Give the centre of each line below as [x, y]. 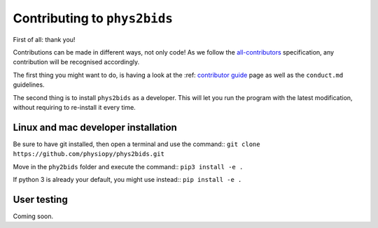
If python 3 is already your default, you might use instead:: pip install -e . [127, 179]
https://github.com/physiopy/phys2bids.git [89, 154]
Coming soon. [33, 216]
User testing [40, 199]
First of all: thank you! [44, 39]
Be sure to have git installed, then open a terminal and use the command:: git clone [136, 144]
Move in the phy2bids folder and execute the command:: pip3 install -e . [128, 166]
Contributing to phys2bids [93, 18]
